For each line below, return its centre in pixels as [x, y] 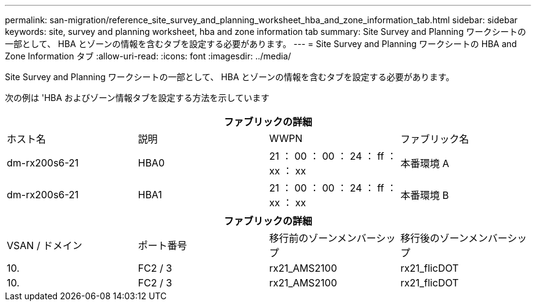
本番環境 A [425, 163]
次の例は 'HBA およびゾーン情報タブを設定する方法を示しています [137, 98]
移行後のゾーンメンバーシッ [463, 238]
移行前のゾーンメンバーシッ [333, 238]
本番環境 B [425, 195]
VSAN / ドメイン [45, 245]
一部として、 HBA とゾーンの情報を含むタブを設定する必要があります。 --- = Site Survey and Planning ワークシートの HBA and [261, 44]
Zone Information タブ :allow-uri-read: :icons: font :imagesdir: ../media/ [148, 56]
